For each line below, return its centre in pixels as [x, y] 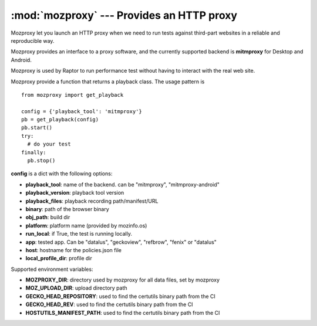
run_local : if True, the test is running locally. [79, 234]
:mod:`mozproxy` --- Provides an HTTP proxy [124, 15]
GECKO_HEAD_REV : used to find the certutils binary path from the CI [109, 304]
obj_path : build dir [48, 218]
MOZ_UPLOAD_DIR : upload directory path [76, 288]
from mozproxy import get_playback [72, 95]
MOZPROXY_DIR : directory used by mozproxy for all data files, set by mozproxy [123, 280]
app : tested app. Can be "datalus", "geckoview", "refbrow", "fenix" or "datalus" [121, 242]
